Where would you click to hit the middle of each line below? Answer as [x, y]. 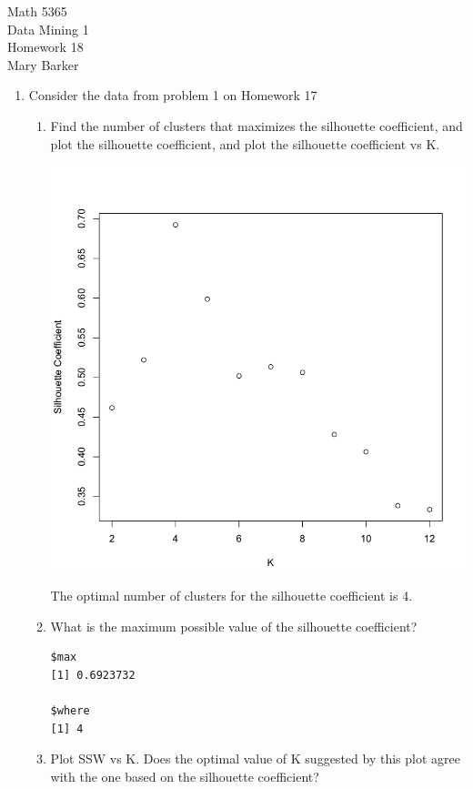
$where [70, 711]
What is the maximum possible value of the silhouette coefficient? [234, 626]
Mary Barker [43, 64]
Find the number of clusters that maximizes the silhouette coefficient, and [257, 125]
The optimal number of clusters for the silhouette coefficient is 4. [231, 596]
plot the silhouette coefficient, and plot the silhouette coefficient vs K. [245, 143]
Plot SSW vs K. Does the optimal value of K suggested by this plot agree [255, 759]
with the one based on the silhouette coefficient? [185, 776]
